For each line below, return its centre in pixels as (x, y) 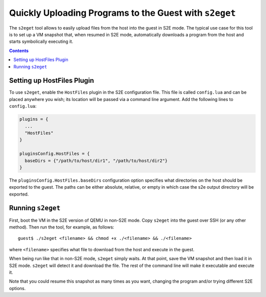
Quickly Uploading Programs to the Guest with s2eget (122, 13)
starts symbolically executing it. (41, 41)
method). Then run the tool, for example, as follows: (62, 227)
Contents (19, 50)
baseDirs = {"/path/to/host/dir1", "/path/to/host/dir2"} (96, 161)
